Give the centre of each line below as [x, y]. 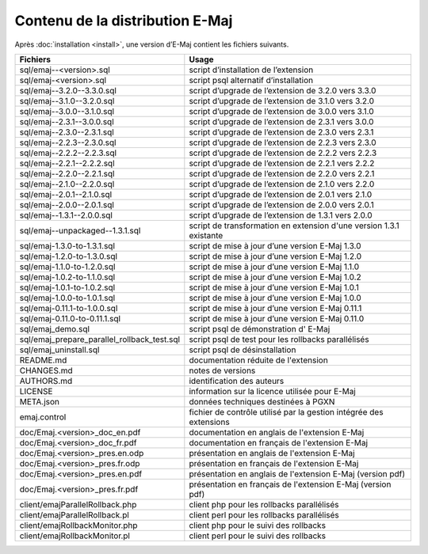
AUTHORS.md [46, 381]
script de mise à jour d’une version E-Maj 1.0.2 [275, 277]
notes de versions [222, 370]
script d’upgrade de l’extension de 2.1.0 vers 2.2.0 [282, 184]
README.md [43, 360]
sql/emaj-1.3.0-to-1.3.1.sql [67, 245]
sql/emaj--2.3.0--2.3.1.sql [67, 132]
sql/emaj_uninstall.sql [59, 350]
